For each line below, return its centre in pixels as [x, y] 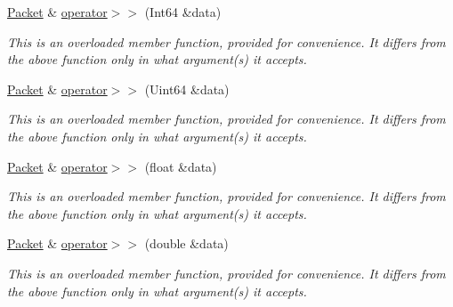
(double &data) [186, 243]
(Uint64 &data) [187, 89]
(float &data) [181, 166]
